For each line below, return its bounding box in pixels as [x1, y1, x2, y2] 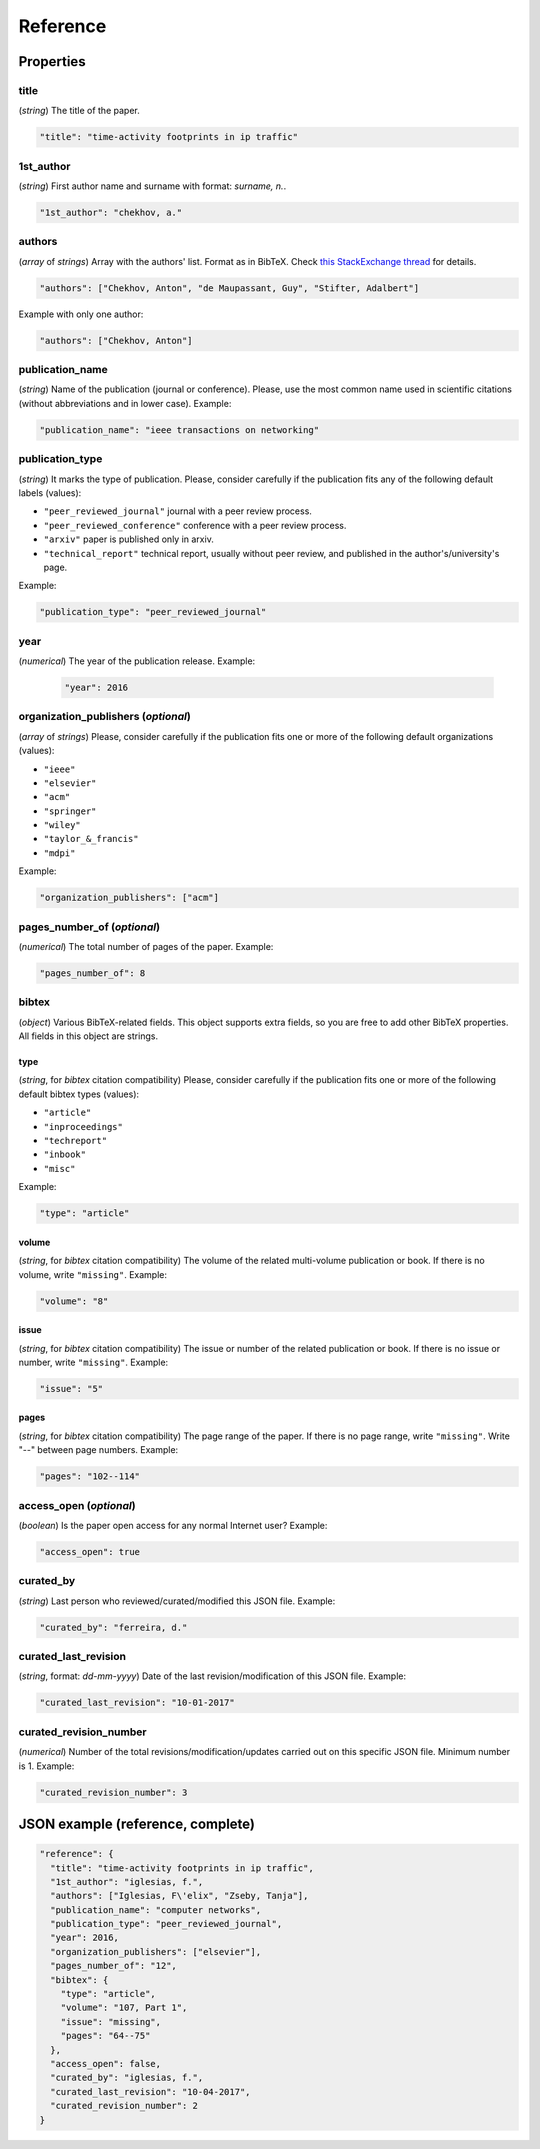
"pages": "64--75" [60, 2030, 151, 2042]
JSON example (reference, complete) [18, 1815, 255, 1832]
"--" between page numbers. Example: [18, 1444, 179, 1456]
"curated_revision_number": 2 [50, 2100, 199, 2112]
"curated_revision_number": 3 [39, 1786, 188, 1798]
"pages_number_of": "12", [50, 1960, 177, 1972]
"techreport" [43, 1135, 108, 1147]
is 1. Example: [18, 1760, 75, 1772]
